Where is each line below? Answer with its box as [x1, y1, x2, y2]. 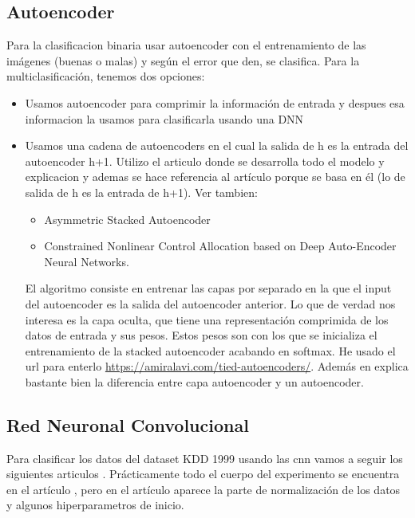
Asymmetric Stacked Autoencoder [44, 210, 211, 227]
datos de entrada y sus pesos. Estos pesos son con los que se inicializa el [25, 327, 377, 343]
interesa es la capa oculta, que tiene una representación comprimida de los [25, 311, 389, 328]
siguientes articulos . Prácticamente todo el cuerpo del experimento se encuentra [6, 465, 400, 482]
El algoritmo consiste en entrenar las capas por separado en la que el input [25, 280, 392, 296]
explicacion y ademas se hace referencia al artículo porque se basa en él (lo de [25, 168, 405, 185]
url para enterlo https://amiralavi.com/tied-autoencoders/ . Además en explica [25, 358, 409, 375]
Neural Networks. [44, 253, 129, 269]
